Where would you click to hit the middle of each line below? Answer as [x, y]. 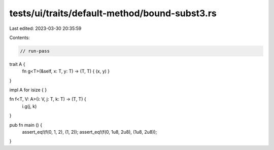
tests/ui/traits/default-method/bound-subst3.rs [113, 13]
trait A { [17, 64]
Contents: [20, 37]
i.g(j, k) [29, 106]
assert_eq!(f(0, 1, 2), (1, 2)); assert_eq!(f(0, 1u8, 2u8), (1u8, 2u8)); [90, 132]
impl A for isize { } [28, 90]
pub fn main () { [26, 125]
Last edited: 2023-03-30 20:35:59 [45, 28]
